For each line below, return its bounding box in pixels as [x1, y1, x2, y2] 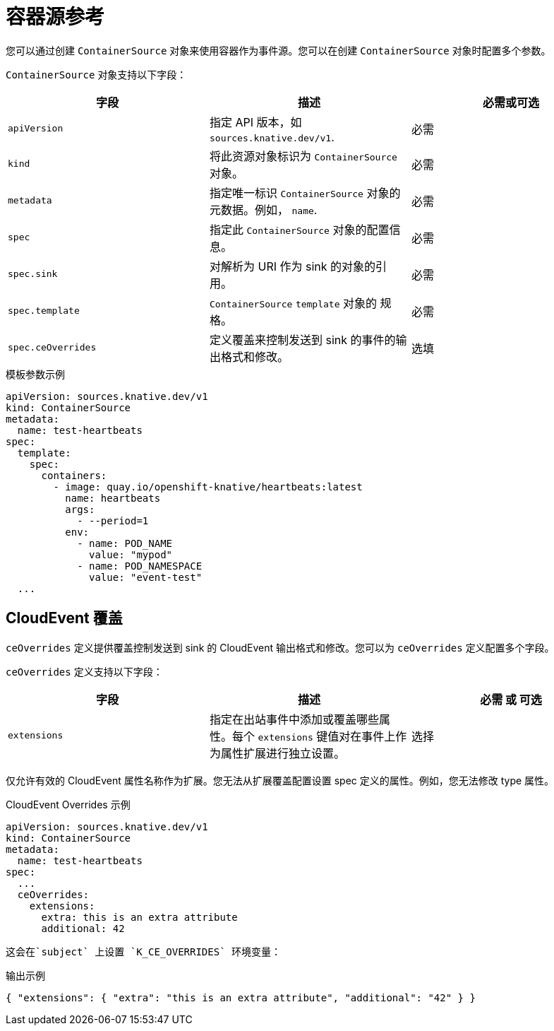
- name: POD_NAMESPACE [77, 560, 203, 572]
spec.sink [8, 269, 58, 280]
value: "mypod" [89, 548, 173, 560]
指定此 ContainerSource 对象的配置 [209, 222, 390, 237]
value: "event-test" [89, 571, 203, 583]
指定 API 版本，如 [209, 114, 302, 129]
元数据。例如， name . [209, 202, 318, 217]
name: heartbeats [65, 492, 161, 504]
